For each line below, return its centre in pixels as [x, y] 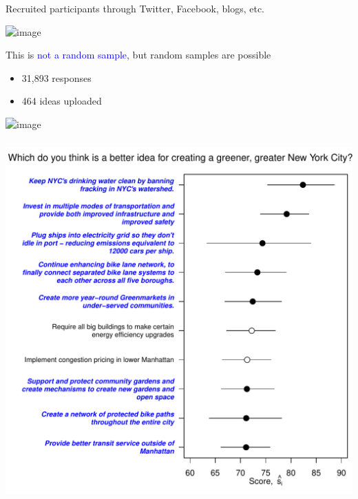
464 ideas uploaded [62, 101]
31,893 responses [56, 77]
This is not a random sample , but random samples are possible [138, 55]
